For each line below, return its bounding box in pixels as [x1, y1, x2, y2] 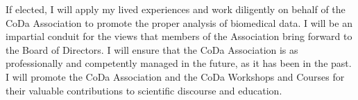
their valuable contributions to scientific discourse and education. [6, 83, 282, 97]
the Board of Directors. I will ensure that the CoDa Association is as [6, 42, 298, 57]
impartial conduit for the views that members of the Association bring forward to [6, 29, 352, 43]
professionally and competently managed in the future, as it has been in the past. [6, 56, 352, 70]
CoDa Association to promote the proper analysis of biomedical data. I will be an [6, 15, 352, 30]
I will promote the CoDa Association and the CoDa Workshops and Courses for [6, 69, 345, 83]
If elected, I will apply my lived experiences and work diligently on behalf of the [6, 2, 346, 16]
